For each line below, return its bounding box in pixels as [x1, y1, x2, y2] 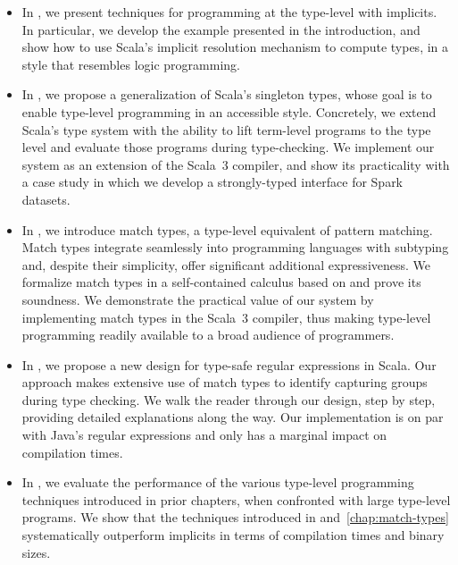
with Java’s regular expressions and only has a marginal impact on [21, 426, 387, 444]
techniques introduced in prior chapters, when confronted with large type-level [21, 490, 451, 509]
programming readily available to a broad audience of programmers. [21, 325, 395, 344]
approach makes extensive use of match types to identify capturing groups [21, 373, 428, 392]
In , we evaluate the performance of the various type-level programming [21, 473, 414, 492]
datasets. [21, 190, 71, 208]
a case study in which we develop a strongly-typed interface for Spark [21, 173, 404, 191]
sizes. [21, 543, 51, 561]
